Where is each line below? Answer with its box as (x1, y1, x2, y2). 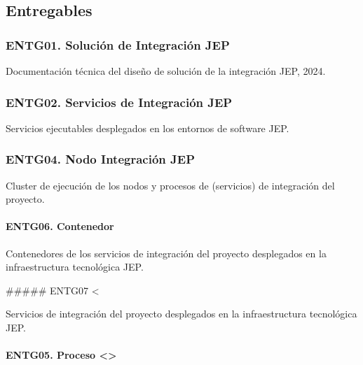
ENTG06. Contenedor (6, 219, 114, 234)
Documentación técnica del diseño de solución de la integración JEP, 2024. (6, 64, 326, 78)
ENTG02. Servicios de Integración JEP (6, 93, 233, 110)
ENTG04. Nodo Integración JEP (6, 150, 195, 168)
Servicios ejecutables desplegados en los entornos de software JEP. (6, 120, 289, 135)
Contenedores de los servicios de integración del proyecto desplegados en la (6, 245, 327, 260)
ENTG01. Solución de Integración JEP (6, 36, 230, 53)
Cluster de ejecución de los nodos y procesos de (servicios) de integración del (6, 178, 335, 192)
